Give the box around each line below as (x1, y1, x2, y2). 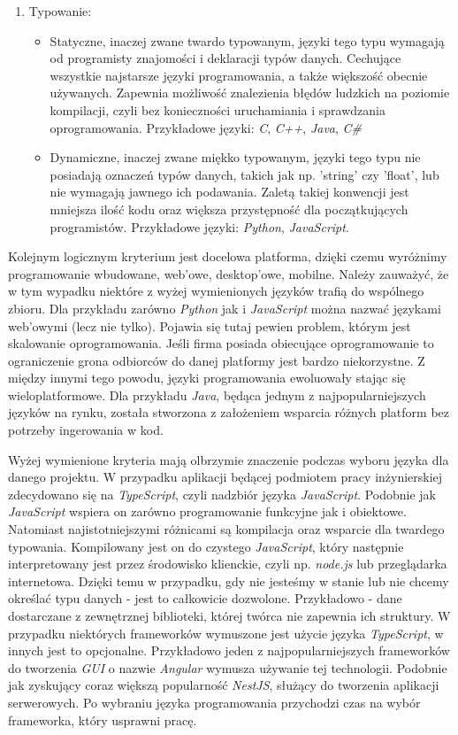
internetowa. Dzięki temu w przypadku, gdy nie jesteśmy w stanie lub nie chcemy (8, 571, 449, 590)
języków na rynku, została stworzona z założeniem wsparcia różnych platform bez (8, 403, 449, 422)
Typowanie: (28, 2, 92, 19)
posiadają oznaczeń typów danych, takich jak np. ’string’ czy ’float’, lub (50, 165, 439, 183)
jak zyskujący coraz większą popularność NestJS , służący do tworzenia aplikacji (8, 676, 439, 694)
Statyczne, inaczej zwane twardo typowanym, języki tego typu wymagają (50, 31, 445, 50)
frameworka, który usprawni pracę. (8, 710, 197, 729)
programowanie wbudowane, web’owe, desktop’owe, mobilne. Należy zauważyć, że (8, 264, 449, 282)
